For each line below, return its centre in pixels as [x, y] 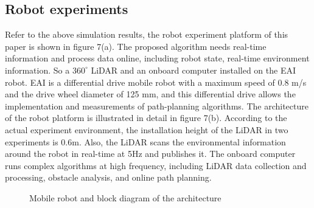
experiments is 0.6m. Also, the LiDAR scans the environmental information [145, 141]
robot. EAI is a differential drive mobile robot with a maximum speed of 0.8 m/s [156, 82]
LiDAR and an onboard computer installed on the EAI [193, 70]
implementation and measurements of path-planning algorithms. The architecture [157, 106]
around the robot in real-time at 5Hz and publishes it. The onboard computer [150, 154]
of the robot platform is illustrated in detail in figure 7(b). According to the [146, 118]
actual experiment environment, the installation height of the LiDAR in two [147, 129]
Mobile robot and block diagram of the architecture [125, 197]
